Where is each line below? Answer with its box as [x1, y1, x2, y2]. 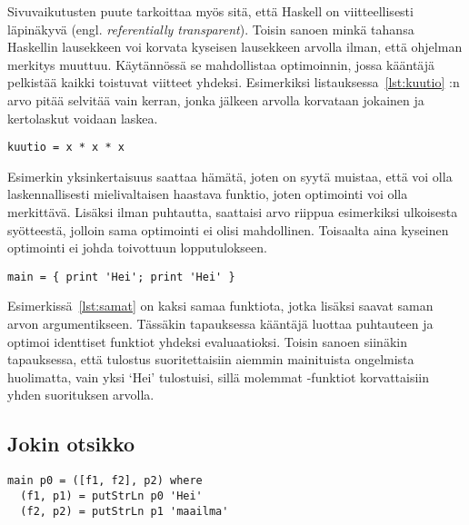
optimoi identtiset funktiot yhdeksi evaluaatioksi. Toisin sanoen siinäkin [7, 332, 407, 351]
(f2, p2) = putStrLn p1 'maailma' [20, 504, 229, 518]
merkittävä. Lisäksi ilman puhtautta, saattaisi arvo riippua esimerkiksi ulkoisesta [7, 203, 458, 221]
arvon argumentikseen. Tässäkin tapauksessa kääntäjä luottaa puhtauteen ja [7, 314, 434, 333]
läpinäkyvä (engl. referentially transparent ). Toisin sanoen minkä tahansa [7, 19, 414, 38]
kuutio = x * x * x [7, 141, 125, 154]
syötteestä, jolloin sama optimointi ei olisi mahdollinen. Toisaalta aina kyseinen [7, 220, 449, 239]
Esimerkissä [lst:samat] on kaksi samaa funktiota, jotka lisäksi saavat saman [7, 296, 434, 315]
